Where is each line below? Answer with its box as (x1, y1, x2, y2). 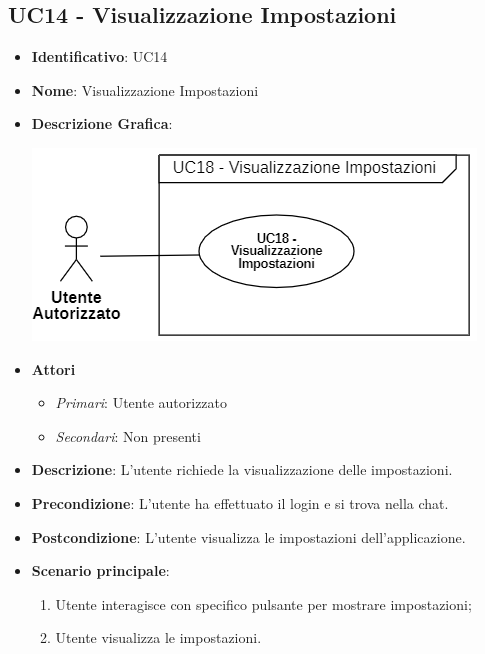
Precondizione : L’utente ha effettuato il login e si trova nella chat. (31, 492, 449, 513)
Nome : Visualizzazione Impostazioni (31, 79, 259, 100)
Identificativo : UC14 (31, 46, 168, 67)
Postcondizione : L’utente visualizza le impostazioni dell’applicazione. (31, 526, 466, 547)
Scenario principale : (31, 560, 170, 581)
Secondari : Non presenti (55, 425, 201, 446)
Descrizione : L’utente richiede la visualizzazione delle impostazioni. (31, 459, 453, 480)
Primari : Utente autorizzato (55, 392, 228, 413)
